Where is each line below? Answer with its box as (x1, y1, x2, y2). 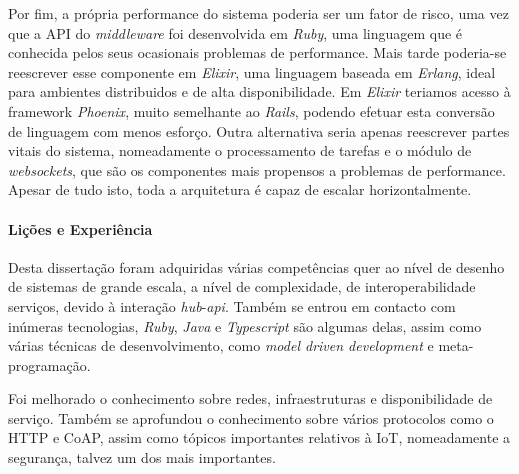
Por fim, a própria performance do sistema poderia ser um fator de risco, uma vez (8, 3, 509, 23)
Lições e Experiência (8, 218, 153, 239)
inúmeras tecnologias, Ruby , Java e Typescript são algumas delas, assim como (8, 315, 482, 336)
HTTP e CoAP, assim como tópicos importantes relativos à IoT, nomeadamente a (8, 427, 511, 448)
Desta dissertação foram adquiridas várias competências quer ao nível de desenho (8, 256, 505, 277)
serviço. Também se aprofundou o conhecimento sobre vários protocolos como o (8, 407, 494, 428)
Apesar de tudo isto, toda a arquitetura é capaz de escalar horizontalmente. (8, 179, 472, 200)
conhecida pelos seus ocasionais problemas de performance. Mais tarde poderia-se (8, 42, 507, 63)
